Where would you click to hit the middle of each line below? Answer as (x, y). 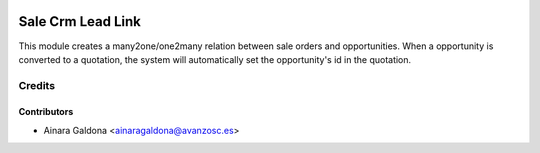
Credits (36, 85)
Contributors (46, 112)
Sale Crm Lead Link (80, 21)
